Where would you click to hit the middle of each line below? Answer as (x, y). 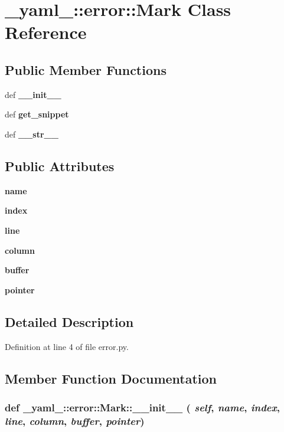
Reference (46, 32)
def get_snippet (37, 114)
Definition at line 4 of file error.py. (67, 346)
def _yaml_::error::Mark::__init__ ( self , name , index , (142, 407)
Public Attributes (60, 166)
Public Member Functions (86, 69)
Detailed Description (69, 321)
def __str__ (32, 134)
